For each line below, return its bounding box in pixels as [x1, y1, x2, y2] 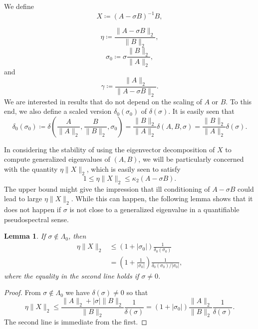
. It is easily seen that [168, 106, 235, 116]
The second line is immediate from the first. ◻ [4, 317, 147, 327]
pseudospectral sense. [4, 214, 69, 224]
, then [68, 231, 86, 241]
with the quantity [4, 163, 58, 174]
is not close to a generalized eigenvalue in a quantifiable [69, 204, 240, 214]
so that [126, 287, 148, 298]
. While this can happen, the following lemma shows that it [71, 193, 253, 204]
